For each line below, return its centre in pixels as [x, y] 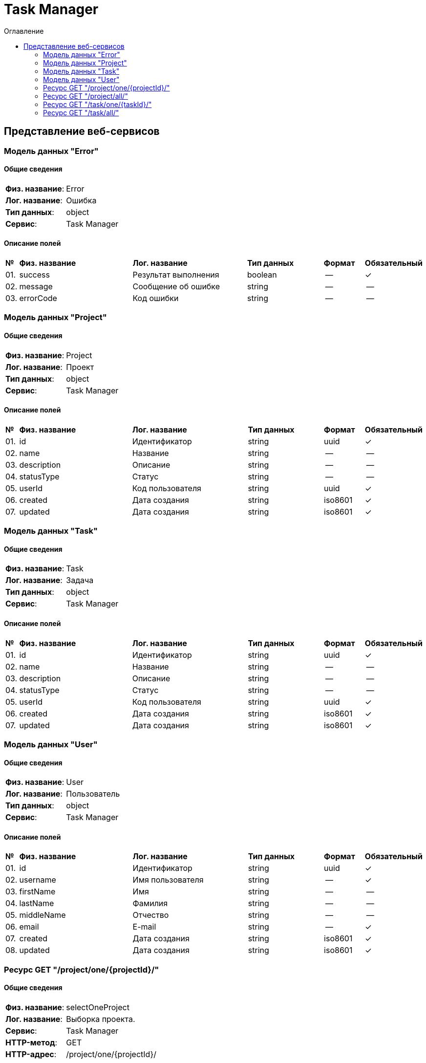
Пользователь [93, 794]
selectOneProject [98, 1008]
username [38, 880]
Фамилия [150, 903]
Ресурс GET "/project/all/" [85, 96]
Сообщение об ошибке [176, 287]
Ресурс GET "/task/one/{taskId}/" [97, 104]
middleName [43, 915]
